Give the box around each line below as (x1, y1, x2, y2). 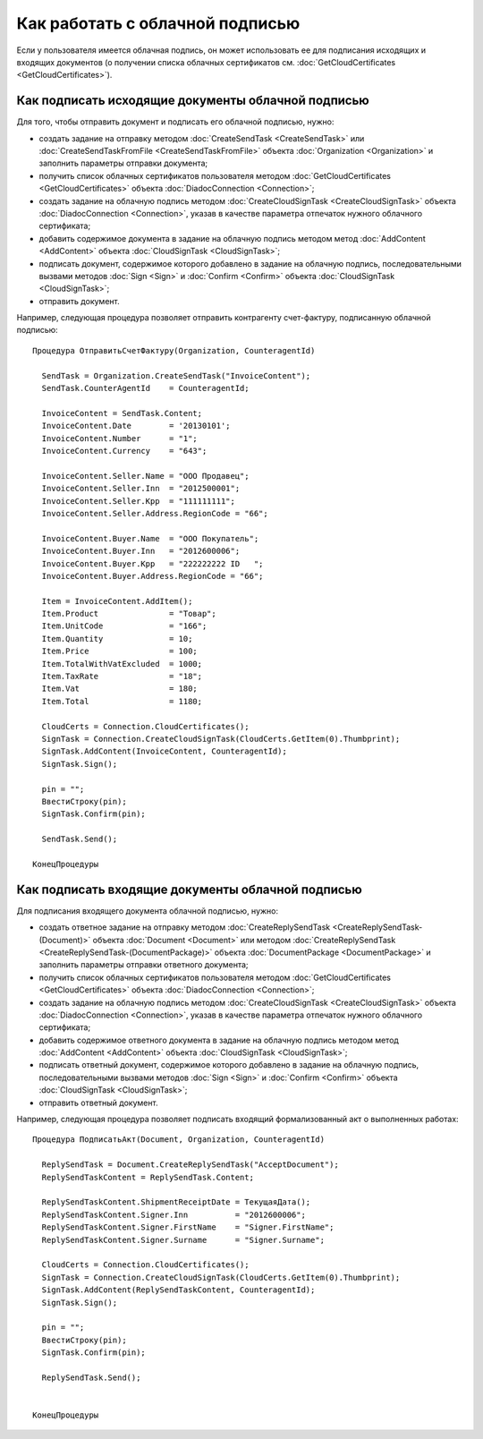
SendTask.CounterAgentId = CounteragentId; (41, 383, 250, 394)
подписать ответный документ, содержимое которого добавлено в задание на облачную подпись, (38, 1060, 419, 1070)
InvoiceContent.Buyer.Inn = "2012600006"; (41, 546, 241, 557)
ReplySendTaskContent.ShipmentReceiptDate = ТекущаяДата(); (41, 1197, 311, 1207)
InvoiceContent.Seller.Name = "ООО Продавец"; (41, 471, 250, 481)
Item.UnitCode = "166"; (41, 621, 208, 631)
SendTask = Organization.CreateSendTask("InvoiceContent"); (41, 370, 311, 380)
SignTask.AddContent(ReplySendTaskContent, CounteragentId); (41, 1285, 316, 1295)
